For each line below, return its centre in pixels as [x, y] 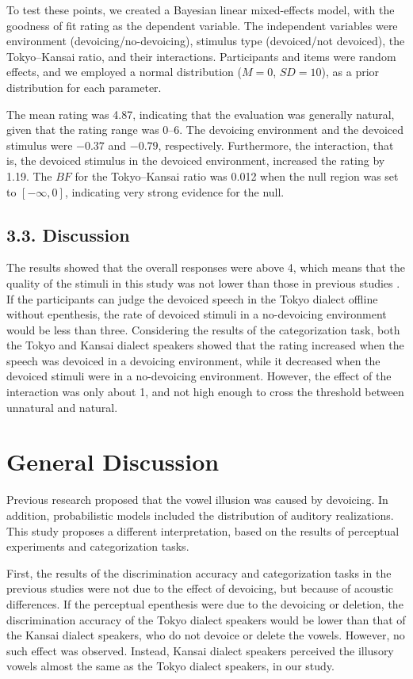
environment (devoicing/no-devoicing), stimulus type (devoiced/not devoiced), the [206, 41]
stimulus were [40, 145]
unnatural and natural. [62, 407]
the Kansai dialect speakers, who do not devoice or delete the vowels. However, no [206, 635]
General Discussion [113, 462]
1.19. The [29, 175]
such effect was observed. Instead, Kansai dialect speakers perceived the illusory [200, 650]
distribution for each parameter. [84, 87]
